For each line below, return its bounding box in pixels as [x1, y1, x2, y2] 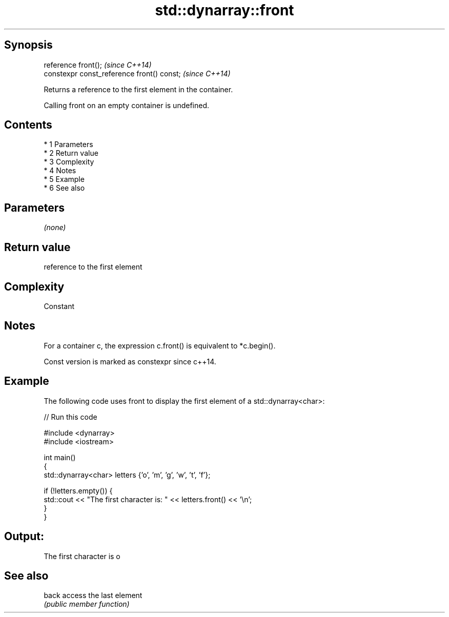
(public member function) [44, 600, 130, 609]
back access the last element [44, 591, 142, 600]
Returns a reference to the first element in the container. [44, 85, 233, 94]
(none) [44, 223, 66, 232]
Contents [4, 118, 52, 132]
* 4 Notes [44, 166, 76, 175]
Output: [4, 530, 44, 543]
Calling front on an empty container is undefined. [44, 100, 209, 110]
